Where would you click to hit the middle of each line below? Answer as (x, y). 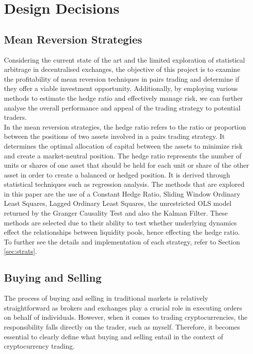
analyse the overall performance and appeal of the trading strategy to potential (122, 107)
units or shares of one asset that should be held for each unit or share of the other (126, 165)
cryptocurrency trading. (39, 346)
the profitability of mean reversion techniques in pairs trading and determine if (122, 78)
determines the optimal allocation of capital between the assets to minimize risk (123, 145)
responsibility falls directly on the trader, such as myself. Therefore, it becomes (122, 327)
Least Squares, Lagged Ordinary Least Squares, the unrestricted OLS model (118, 203)
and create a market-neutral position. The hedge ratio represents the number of (123, 155)
